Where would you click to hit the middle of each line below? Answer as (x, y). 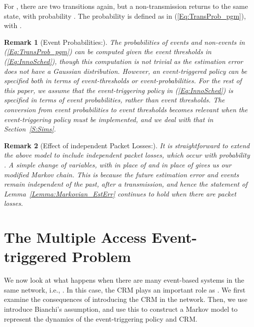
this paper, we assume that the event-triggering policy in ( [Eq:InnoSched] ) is (119, 90)
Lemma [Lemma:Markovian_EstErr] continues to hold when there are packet (120, 193)
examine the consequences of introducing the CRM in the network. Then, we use (126, 299)
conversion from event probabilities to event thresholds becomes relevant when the (126, 109)
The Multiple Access (75, 237)
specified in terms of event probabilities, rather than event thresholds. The (114, 100)
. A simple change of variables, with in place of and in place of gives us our (118, 164)
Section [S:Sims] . (30, 129)
